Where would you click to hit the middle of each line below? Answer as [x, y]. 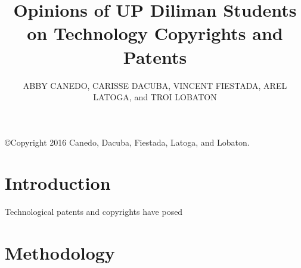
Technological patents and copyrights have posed [94, 212]
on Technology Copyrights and [155, 33]
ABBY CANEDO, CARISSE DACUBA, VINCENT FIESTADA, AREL [155, 85]
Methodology [60, 253]
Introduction [58, 183]
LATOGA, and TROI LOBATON [155, 97]
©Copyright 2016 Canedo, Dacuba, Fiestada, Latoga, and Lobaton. [127, 142]
